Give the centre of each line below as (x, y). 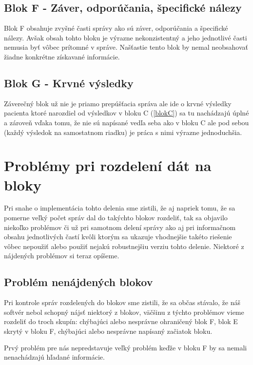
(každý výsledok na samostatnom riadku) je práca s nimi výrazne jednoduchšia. (123, 132)
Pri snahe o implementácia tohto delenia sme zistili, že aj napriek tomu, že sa (120, 208)
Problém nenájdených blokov (78, 282)
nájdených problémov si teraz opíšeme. (62, 256)
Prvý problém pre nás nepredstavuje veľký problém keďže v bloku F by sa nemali (126, 347)
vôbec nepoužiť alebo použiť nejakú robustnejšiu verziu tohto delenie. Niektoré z (124, 246)
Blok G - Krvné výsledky (69, 83)
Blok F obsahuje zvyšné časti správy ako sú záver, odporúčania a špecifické (116, 28)
